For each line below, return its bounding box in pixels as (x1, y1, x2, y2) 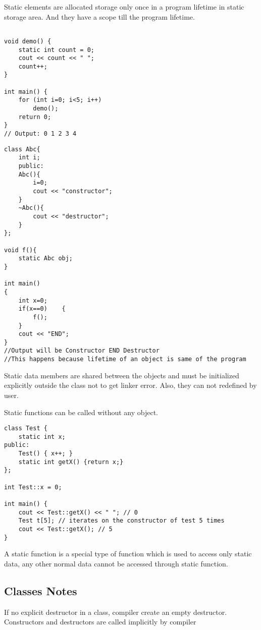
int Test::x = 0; (4, 483, 62, 491)
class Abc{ (4, 145, 40, 153)
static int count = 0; (18, 46, 94, 53)
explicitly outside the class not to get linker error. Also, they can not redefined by (4, 380, 257, 390)
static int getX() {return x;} (18, 458, 124, 466)
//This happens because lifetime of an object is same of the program (4, 356, 246, 363)
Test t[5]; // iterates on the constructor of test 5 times (18, 517, 225, 525)
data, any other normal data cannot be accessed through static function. (4, 558, 228, 568)
